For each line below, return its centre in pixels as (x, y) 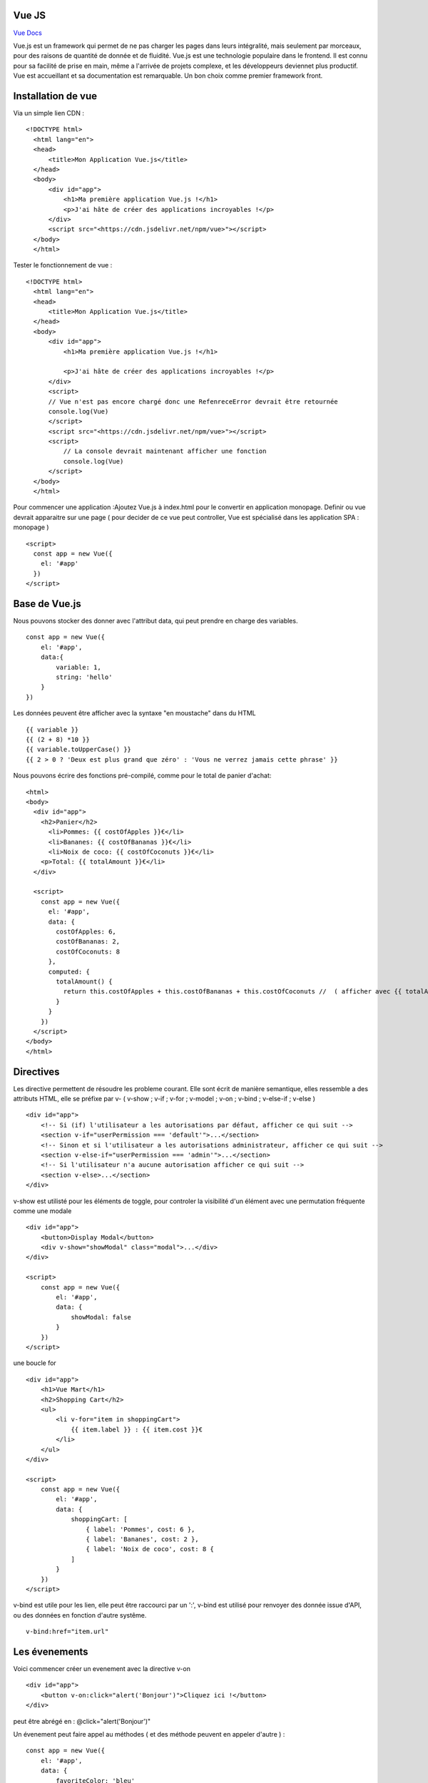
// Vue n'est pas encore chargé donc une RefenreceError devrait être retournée (193, 402)
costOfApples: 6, (86, 932)
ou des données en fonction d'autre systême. (80, 1615)
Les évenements (51, 1651)
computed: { (69, 971)
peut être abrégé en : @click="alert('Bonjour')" (82, 1721)
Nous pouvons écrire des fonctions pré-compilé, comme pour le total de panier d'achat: (142, 776)
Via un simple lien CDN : (49, 113)
